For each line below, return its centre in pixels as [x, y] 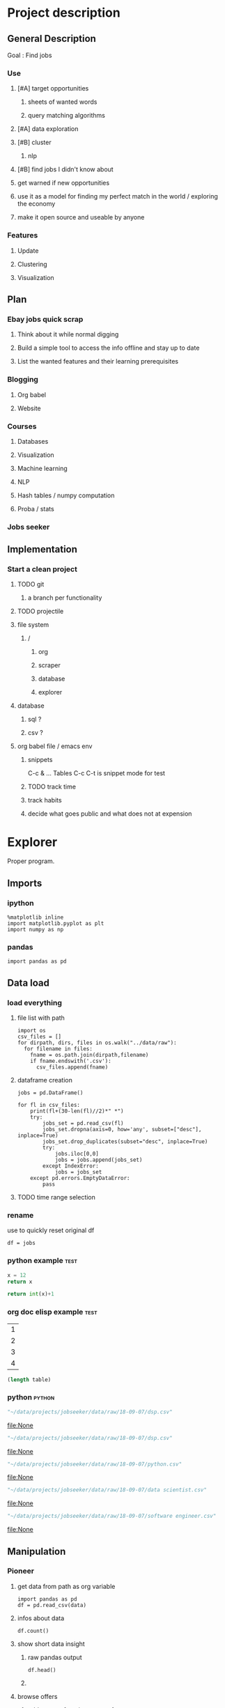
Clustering [32, 264]
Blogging [23, 380]
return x [20, 1282]
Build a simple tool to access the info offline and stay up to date [108, 348]
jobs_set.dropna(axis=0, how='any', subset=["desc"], [122, 1130]
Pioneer [21, 1571]
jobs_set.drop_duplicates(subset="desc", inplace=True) [125, 1142]
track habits [45, 800]
